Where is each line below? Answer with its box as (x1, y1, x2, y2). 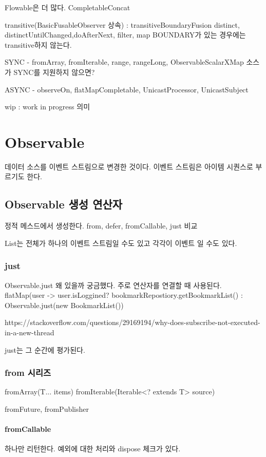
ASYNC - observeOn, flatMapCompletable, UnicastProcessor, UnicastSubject (5, 84, 249, 94)
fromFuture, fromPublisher (5, 404, 89, 414)
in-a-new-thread (5, 327, 54, 338)
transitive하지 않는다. (5, 39, 72, 50)
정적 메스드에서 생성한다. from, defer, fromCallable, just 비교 (5, 220, 198, 231)
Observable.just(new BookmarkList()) (5, 299, 124, 310)
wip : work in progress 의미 (5, 101, 90, 112)
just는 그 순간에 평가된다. (5, 344, 85, 355)
